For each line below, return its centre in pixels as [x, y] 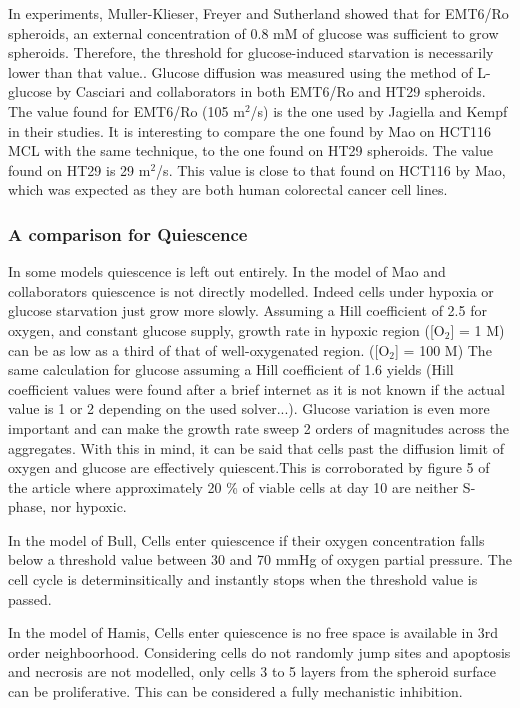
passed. [30, 598]
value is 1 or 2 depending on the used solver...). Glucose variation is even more [249, 408]
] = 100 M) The [443, 349]
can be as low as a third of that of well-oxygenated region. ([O [199, 349]
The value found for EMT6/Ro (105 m [126, 110]
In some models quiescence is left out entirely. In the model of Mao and [227, 271]
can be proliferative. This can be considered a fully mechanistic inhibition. [235, 691]
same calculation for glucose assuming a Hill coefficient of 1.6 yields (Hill [231, 369]
